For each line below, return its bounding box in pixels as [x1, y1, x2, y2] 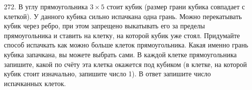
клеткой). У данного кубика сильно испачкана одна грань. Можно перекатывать [4, 11, 242, 21]
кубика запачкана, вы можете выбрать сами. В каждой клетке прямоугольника [4, 49, 237, 59]
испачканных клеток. [4, 78, 66, 88]
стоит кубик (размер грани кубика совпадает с [106, 1, 245, 11]
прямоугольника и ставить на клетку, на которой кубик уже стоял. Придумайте [4, 30, 240, 40]
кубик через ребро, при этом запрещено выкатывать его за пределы [4, 21, 205, 31]
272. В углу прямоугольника [4, 1, 88, 11]
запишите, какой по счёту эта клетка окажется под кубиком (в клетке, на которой [4, 59, 247, 69]
